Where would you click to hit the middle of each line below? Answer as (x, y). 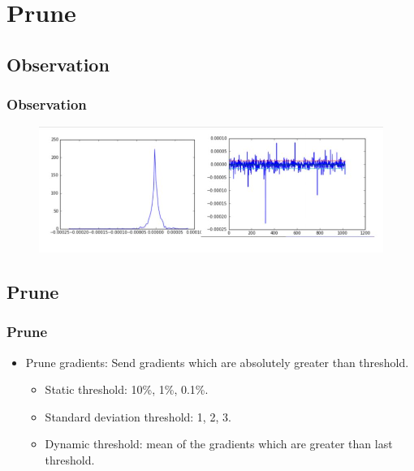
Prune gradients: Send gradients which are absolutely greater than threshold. (217, 362)
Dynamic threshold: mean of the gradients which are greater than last (219, 444)
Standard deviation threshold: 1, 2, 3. (138, 416)
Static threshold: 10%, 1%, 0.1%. (127, 389)
